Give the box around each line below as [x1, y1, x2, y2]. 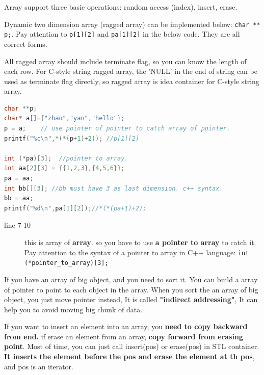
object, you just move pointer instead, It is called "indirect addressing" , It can [4, 294, 258, 305]
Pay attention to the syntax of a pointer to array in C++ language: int [24, 247, 249, 257]
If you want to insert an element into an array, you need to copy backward [4, 321, 248, 332]
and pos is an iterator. [4, 361, 73, 371]
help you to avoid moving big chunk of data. [4, 304, 143, 314]
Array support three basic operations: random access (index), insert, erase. [4, 2, 237, 12]
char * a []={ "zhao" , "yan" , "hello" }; [4, 115, 125, 122]
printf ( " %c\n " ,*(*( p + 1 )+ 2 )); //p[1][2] [4, 135, 140, 142]
